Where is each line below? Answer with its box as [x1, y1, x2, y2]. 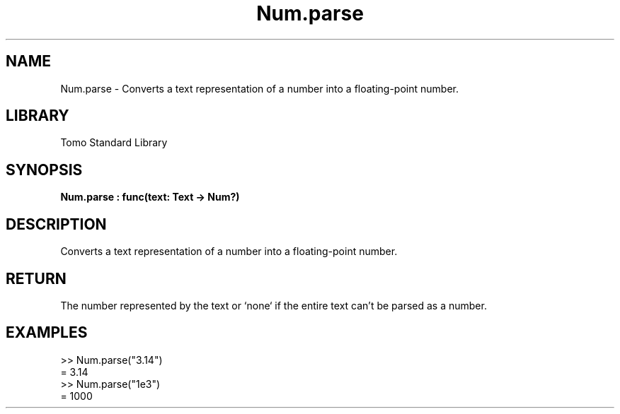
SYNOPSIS [6, 160, 83, 179]
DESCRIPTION [6, 215, 107, 233]
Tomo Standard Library [60, 136, 168, 149]
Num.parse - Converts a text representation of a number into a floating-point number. [60, 82, 459, 95]
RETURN [6, 269, 67, 288]
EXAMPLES [6, 324, 88, 342]
